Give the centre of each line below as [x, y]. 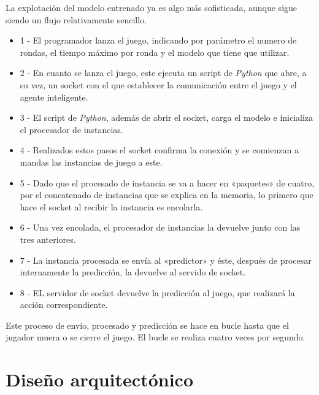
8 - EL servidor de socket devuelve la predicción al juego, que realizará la [157, 292]
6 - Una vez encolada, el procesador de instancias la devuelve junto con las [160, 227]
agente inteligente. [54, 97]
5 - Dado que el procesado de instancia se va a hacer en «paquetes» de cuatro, [167, 182]
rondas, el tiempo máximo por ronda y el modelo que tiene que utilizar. [155, 52]
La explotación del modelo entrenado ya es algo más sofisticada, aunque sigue [152, 7]
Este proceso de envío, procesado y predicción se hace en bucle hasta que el [147, 325]
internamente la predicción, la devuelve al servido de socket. [133, 272]
